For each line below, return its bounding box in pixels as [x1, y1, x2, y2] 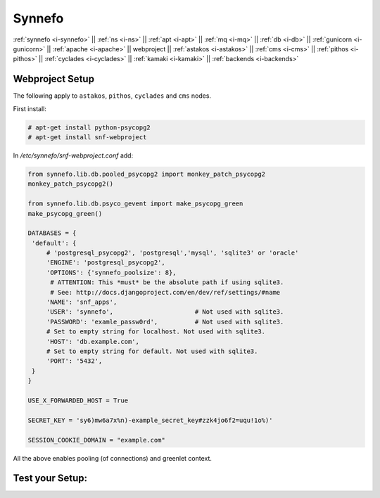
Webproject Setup [13, 73, 95, 85]
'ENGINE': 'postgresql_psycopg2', [46, 259, 165, 267]
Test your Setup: [13, 472, 88, 485]
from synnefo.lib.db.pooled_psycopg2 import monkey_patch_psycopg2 [27, 170, 266, 178]
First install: [13, 104, 47, 113]
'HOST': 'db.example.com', [46, 338, 140, 345]
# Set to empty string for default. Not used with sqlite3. [46, 347, 258, 355]
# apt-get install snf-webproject [27, 134, 147, 141]
